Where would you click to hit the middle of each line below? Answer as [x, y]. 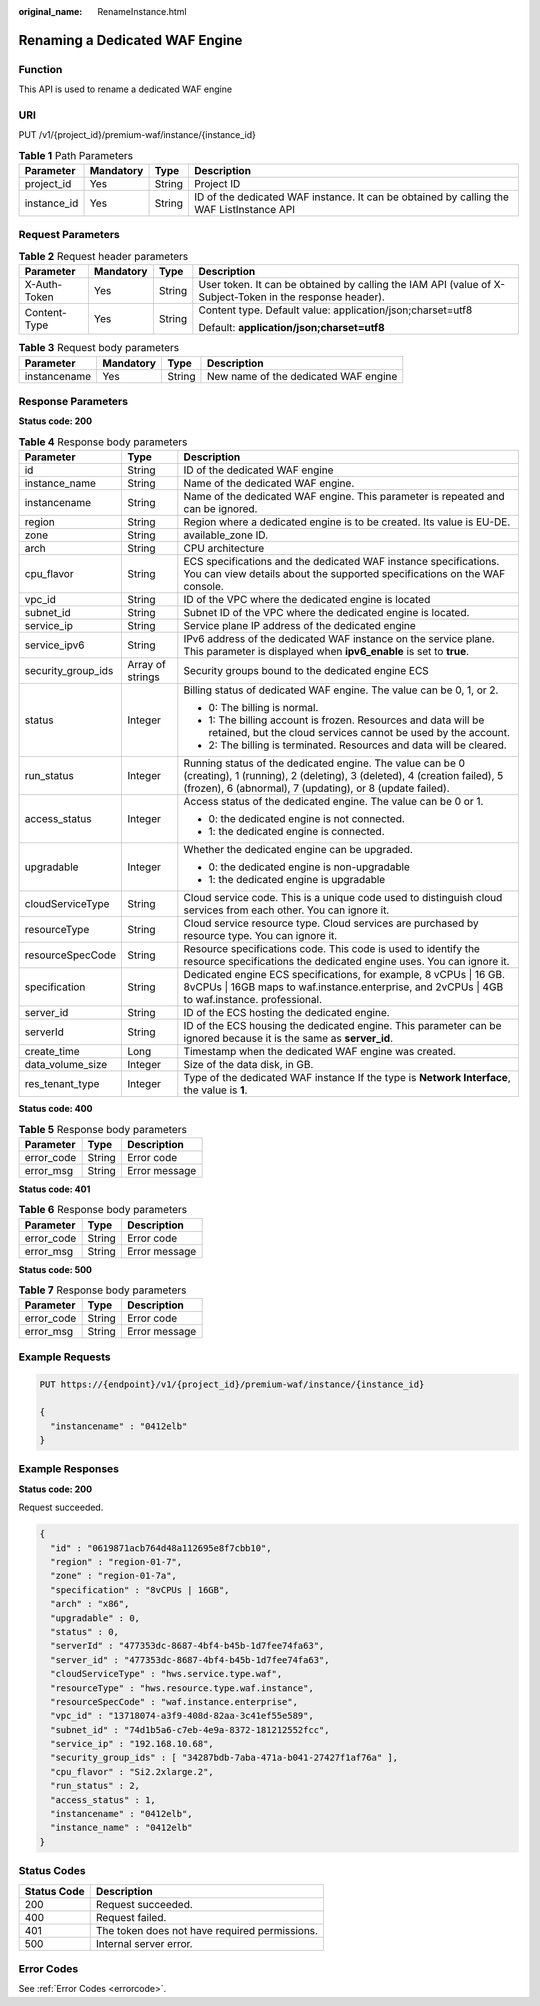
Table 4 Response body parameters [103, 442]
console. [203, 587]
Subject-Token [232, 297]
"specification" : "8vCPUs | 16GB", [140, 1589]
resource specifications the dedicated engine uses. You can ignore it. [346, 962]
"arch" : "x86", [90, 1604]
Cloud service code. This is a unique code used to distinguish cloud [343, 898]
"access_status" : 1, [103, 1799]
